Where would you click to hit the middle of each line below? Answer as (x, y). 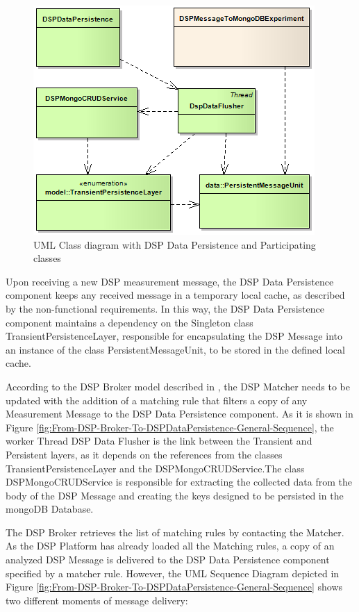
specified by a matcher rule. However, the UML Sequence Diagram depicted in (173, 573)
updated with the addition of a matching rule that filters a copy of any (157, 400)
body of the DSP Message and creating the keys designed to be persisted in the (175, 495)
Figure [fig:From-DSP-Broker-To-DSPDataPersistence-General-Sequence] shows (174, 587)
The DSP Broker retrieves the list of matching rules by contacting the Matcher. (175, 532)
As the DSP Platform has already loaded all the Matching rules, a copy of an (170, 546)
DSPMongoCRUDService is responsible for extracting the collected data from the (179, 482)
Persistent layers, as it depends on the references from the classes (144, 454)
